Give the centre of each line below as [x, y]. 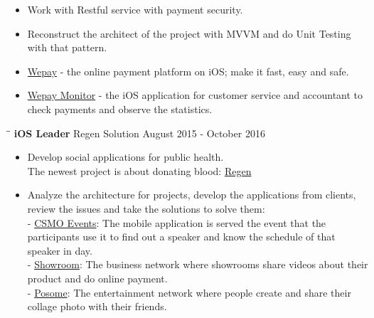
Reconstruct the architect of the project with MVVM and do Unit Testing [189, 33]
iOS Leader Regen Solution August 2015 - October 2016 [139, 133]
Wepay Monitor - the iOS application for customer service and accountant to [195, 95]
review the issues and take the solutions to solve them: [146, 208]
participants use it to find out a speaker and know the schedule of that [181, 237]
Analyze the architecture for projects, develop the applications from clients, [192, 195]
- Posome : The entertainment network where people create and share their [189, 292]
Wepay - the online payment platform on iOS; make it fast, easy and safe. [188, 71]
